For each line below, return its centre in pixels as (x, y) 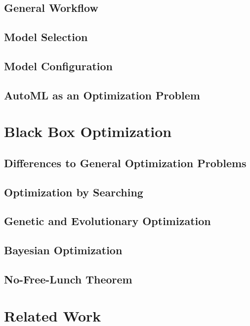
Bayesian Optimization (63, 250)
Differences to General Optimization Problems (125, 163)
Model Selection (46, 37)
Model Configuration (59, 66)
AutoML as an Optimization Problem (102, 95)
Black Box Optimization (88, 131)
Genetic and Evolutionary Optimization (107, 221)
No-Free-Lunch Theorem (68, 279)
